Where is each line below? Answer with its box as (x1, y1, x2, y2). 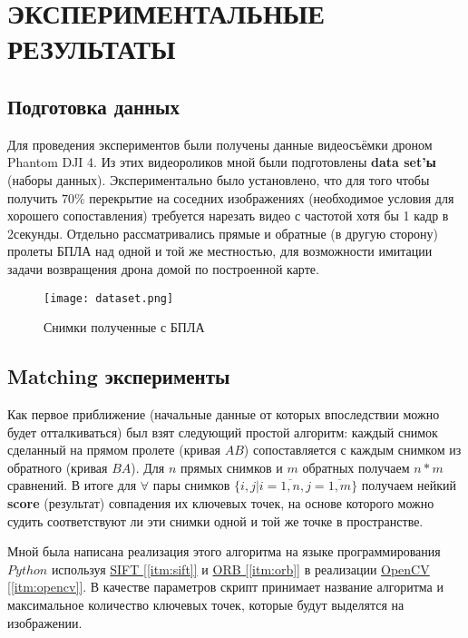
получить (7, 188, 58, 207)
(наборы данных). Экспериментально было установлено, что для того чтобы (7, 170, 430, 189)
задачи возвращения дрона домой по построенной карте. (7, 259, 319, 278)
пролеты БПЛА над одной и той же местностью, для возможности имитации (7, 241, 433, 260)
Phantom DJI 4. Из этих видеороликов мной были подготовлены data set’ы (7, 152, 436, 172)
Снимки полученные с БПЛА (44, 318, 205, 337)
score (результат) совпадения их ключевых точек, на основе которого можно (7, 493, 434, 512)
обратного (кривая (7, 457, 108, 476)
